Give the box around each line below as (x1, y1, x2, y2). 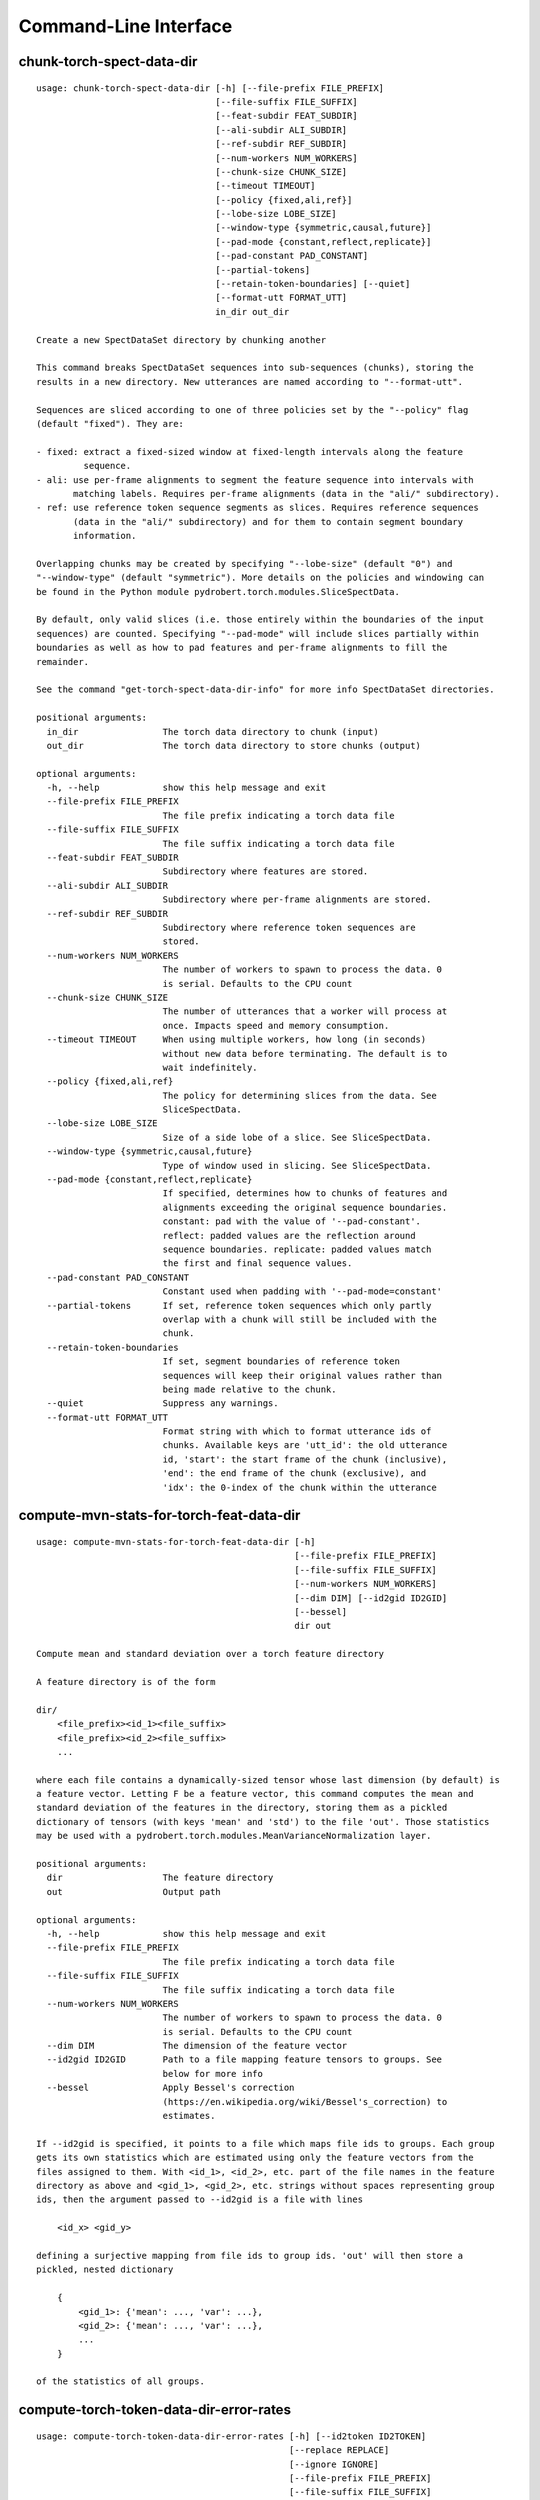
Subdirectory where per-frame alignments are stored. (162, 894, 432, 905)
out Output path (46, 1886, 222, 1897)
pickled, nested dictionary (36, 2264, 174, 2275)
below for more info (162, 2068, 264, 2079)
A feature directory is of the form (36, 1676, 216, 1687)
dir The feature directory (46, 1872, 274, 1884)
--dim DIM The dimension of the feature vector (46, 2040, 348, 2052)
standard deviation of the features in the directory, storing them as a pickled (36, 1802, 448, 1814)
